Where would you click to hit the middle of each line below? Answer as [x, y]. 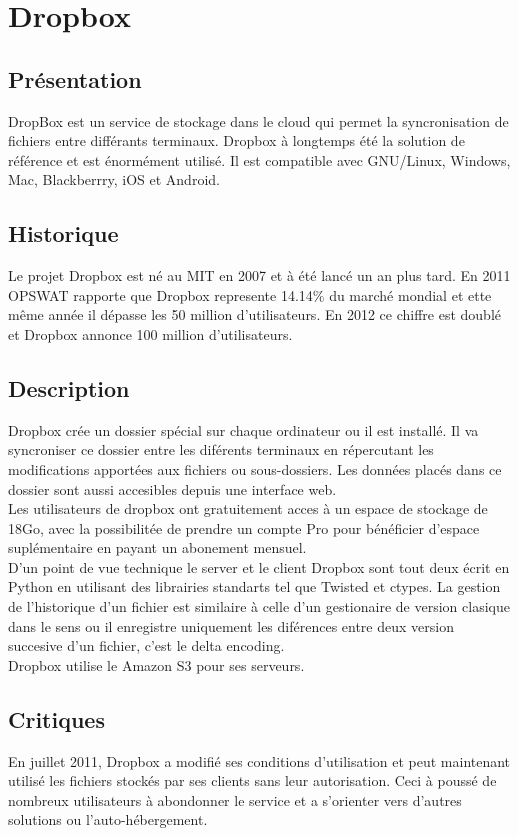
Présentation [75, 78]
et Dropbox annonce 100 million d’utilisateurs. [150, 333]
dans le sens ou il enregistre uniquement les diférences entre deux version [231, 625]
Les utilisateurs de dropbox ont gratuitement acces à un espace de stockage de [248, 508]
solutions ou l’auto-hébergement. [108, 819]
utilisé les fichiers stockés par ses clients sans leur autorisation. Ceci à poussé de [252, 780]
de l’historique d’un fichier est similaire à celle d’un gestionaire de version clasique [259, 606]
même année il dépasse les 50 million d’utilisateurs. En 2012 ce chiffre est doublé [255, 314]
